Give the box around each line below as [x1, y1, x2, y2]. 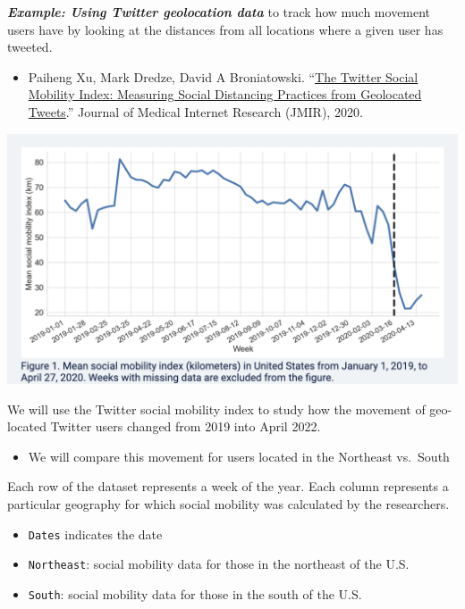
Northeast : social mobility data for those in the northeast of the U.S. [28, 555, 410, 573]
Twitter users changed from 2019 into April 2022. [50, 417, 321, 436]
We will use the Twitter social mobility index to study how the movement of [7, 399, 426, 418]
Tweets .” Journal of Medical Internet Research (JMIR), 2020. [28, 102, 363, 121]
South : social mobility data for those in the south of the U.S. [28, 584, 362, 603]
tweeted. [7, 38, 53, 56]
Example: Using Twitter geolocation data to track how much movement [7, 3, 431, 21]
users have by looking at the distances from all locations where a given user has [7, 20, 444, 38]
